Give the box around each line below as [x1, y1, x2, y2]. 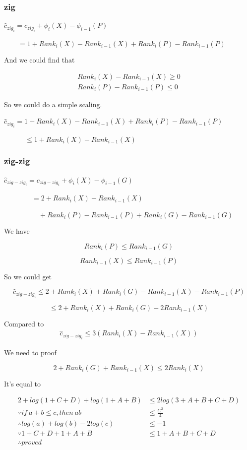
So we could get [4, 271, 52, 281]
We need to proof [4, 347, 57, 357]
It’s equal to [4, 378, 41, 388]
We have [4, 226, 30, 236]
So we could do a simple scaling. [4, 99, 102, 109]
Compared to [4, 318, 44, 328]
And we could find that [4, 55, 75, 65]
